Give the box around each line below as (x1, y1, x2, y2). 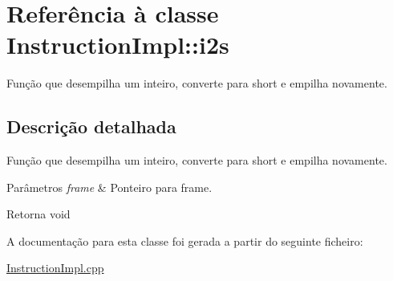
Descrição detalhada (6, 114, 176, 139)
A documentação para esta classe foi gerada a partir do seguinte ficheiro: (6, 232, 363, 249)
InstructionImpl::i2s (6, 28, 229, 61)
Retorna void (6, 206, 71, 222)
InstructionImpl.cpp (6, 259, 104, 276)
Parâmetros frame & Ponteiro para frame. (6, 178, 213, 195)
